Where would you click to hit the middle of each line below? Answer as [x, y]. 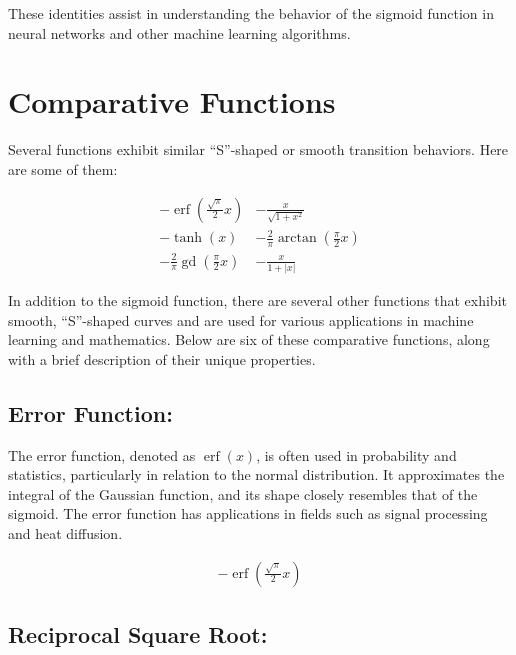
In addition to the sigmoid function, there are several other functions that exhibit [257, 299]
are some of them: [63, 168]
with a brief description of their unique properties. [162, 358]
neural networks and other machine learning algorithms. [179, 32]
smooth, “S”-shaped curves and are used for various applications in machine [241, 319]
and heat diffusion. [65, 532]
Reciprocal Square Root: [138, 633]
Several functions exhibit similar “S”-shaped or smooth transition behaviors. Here [258, 149]
